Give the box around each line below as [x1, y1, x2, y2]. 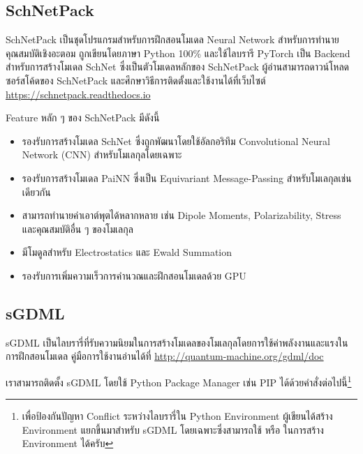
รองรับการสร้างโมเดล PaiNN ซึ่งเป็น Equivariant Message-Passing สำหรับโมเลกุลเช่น [22, 170, 352, 185]
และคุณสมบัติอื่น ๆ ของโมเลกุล [22, 221, 133, 236]
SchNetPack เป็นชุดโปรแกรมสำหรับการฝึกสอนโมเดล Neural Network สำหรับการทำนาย [6, 32, 339, 47]
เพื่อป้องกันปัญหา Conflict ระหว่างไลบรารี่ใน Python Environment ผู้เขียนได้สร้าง [22, 409, 333, 423]
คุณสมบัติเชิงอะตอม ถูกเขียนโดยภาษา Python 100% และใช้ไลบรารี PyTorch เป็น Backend [6, 45, 350, 60]
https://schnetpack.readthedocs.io [6, 86, 151, 101]
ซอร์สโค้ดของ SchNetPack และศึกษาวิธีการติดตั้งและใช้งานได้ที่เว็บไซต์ [6, 73, 266, 87]
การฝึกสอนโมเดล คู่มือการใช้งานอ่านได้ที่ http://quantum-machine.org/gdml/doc [6, 349, 324, 363]
